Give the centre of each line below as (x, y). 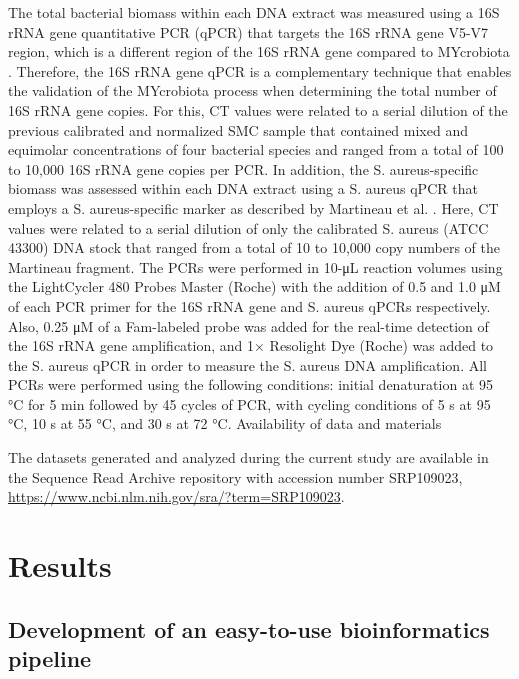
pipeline (50, 658)
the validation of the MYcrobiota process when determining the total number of (252, 90)
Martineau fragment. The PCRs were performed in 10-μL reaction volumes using (255, 266)
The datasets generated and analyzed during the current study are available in (248, 457)
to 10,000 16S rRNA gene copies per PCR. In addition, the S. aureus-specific (243, 168)
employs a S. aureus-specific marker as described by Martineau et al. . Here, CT (253, 207)
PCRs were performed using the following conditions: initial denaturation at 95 (250, 384)
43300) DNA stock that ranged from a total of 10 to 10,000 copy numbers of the (254, 247)
